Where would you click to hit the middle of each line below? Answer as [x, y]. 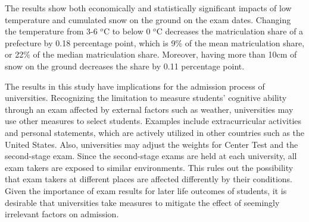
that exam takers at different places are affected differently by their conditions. [149, 179]
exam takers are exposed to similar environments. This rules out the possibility [149, 167]
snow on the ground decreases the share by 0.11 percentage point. [125, 66]
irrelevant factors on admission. [62, 214]
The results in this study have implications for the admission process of [135, 86]
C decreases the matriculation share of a [230, 31]
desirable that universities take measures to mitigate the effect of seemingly [142, 202]
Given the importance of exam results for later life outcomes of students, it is [146, 190]
